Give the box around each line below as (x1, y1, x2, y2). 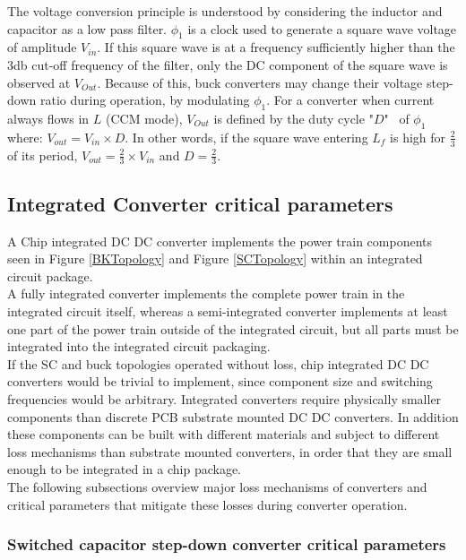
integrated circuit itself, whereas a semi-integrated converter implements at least (7, 302, 448, 320)
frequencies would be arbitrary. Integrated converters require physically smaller (7, 389, 442, 408)
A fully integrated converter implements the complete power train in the (7, 284, 405, 303)
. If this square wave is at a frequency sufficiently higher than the (97, 38, 455, 56)
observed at (7, 73, 71, 91)
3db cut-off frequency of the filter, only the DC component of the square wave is (7, 55, 448, 73)
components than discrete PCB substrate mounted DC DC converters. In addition (7, 407, 459, 426)
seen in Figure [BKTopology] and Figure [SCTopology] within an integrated (7, 249, 423, 268)
